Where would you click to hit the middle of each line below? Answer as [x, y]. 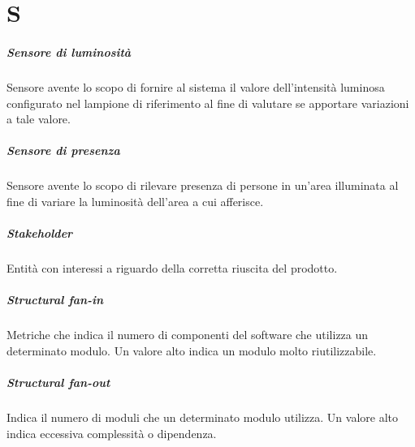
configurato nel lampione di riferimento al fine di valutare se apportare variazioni [208, 103]
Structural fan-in [55, 300]
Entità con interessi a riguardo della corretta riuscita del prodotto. [172, 268]
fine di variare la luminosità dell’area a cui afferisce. [135, 201]
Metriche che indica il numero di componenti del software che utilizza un [188, 335]
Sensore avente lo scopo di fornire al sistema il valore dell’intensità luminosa [196, 86]
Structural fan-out [58, 382]
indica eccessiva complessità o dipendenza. [112, 433]
